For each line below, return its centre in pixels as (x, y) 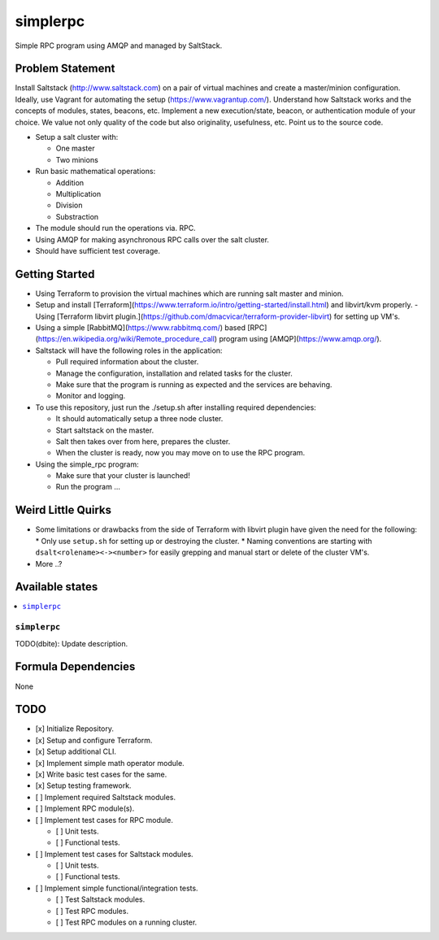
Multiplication (78, 194)
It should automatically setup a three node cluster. (139, 419)
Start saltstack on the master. (105, 430)
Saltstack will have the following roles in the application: (129, 350)
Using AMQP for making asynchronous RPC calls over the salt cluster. (152, 239)
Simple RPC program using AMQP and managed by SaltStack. (119, 46)
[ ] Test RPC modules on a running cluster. (126, 922)
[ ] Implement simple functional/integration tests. (117, 888)
